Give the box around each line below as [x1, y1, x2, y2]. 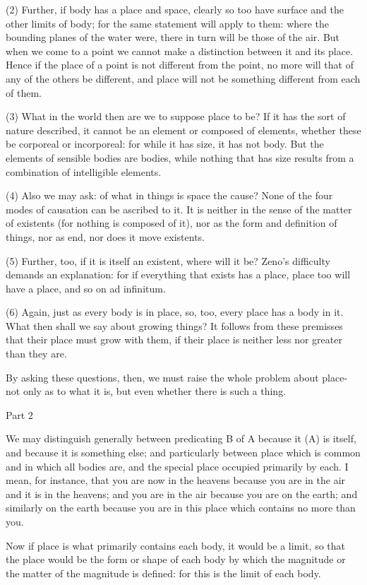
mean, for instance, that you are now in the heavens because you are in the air [6, 473, 346, 487]
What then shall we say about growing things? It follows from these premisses [6, 318, 343, 333]
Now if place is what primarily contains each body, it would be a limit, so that [6, 538, 345, 552]
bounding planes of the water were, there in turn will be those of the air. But [6, 30, 340, 45]
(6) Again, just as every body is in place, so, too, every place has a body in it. [6, 305, 344, 319]
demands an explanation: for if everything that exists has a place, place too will [6, 267, 351, 282]
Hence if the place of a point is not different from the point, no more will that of [6, 57, 354, 72]
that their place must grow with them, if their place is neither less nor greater [6, 332, 342, 347]
